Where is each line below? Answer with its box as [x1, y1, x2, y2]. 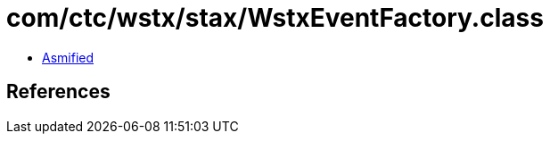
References [6, 80, 111, 104]
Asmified [42, 49, 94, 65]
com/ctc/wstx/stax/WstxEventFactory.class [6, 3, 544, 33]
